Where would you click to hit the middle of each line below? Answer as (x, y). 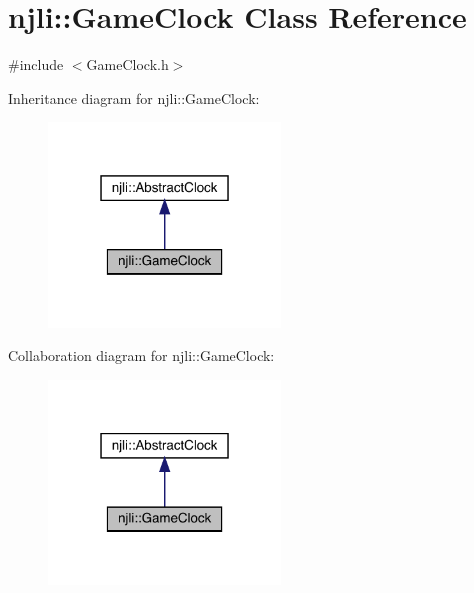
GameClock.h (127, 64)
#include (36, 64)
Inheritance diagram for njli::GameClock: (134, 97)
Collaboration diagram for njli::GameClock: (141, 355)
